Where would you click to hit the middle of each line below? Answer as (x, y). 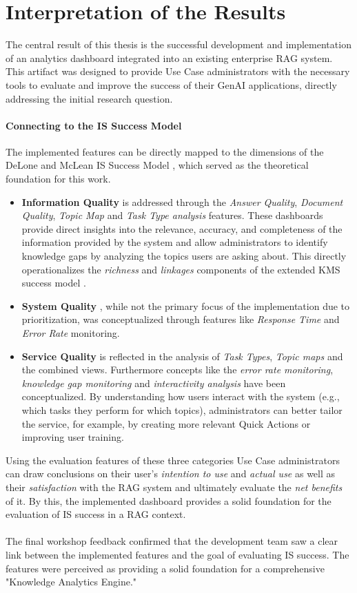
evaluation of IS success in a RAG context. (96, 514)
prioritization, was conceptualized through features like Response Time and (181, 319)
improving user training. (73, 437)
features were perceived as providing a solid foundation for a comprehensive (165, 568)
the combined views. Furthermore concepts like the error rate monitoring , (177, 370)
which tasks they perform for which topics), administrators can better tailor (182, 409)
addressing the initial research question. (89, 98)
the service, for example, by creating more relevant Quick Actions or (166, 423)
